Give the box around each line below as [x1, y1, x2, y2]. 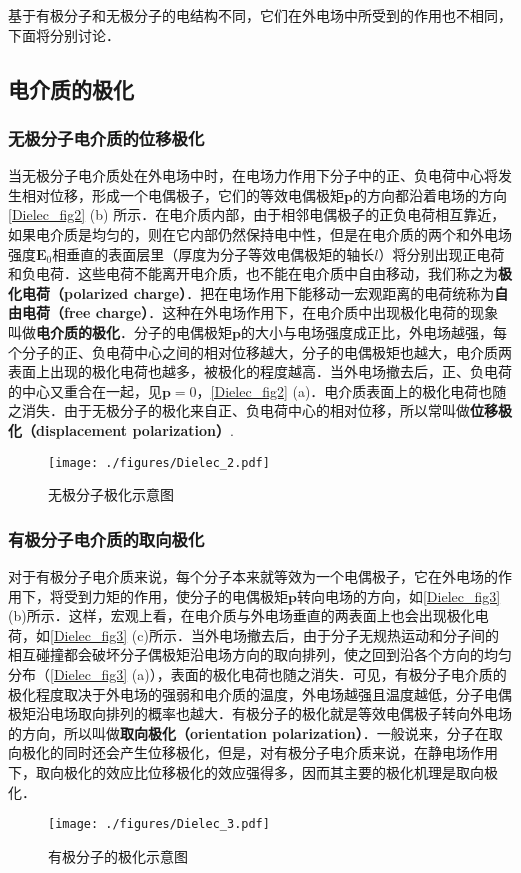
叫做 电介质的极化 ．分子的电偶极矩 [8, 321, 232, 342]
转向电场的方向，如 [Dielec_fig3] [296, 585, 501, 606]
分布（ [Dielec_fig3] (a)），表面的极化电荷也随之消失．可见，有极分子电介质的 [8, 663, 507, 684]
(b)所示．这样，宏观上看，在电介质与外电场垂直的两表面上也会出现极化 [8, 605, 475, 626]
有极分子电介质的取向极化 [8, 526, 205, 551]
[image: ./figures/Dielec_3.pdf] [48, 817, 270, 832]
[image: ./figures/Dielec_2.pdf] [48, 455, 270, 470]
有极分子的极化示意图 [48, 845, 188, 866]
